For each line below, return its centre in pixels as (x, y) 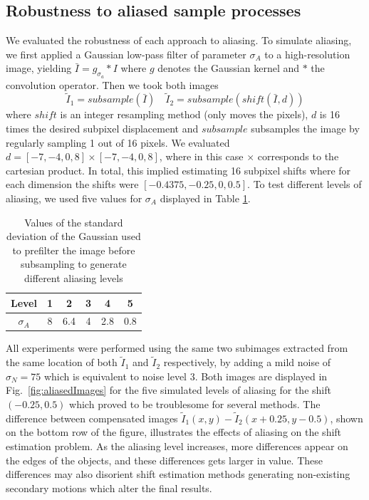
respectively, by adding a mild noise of (247, 362)
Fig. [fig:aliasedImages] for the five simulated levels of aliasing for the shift (168, 390)
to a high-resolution (307, 54)
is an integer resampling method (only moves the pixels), (184, 114)
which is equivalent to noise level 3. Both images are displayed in (186, 376)
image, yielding (39, 68)
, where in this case (201, 156)
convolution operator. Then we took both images (112, 84)
